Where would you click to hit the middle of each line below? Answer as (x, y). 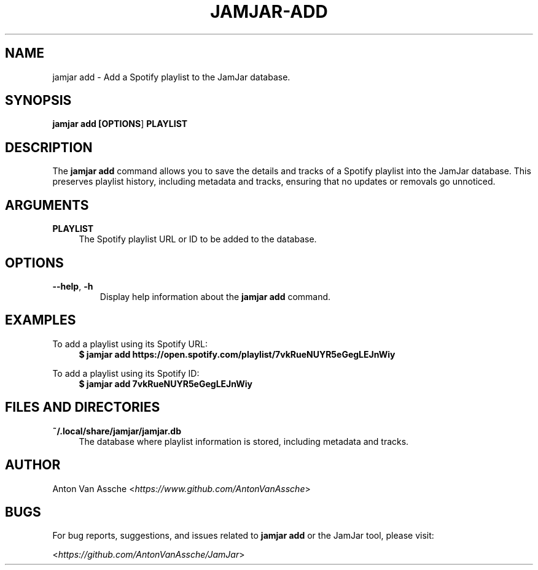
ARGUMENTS (47, 205)
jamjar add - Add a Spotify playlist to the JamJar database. (171, 77)
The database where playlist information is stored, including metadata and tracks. (244, 441)
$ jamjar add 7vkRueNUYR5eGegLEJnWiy (166, 383)
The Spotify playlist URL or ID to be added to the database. (198, 239)
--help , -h (73, 286)
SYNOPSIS (38, 101)
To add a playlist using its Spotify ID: (126, 373)
